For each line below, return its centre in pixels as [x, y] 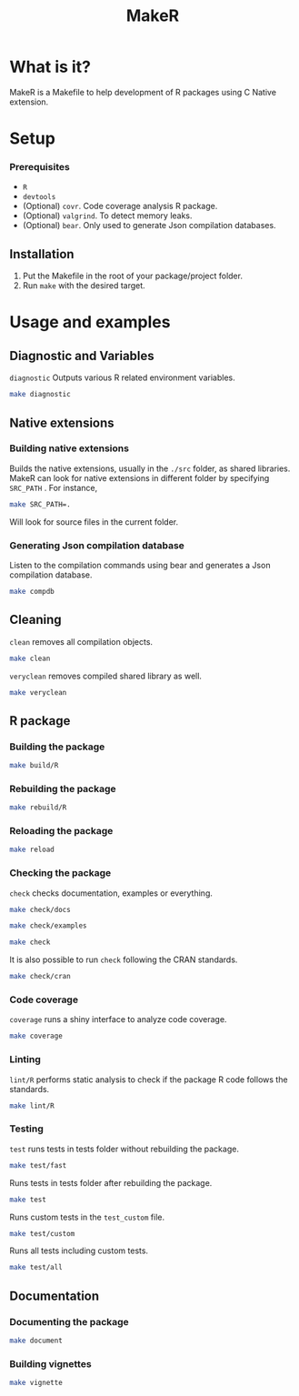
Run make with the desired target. [84, 286]
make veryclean [38, 692]
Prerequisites [40, 167]
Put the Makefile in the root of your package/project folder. [133, 276]
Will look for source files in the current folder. [94, 522]
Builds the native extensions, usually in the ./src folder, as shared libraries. [150, 468]
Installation [42, 254]
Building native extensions [70, 448]
